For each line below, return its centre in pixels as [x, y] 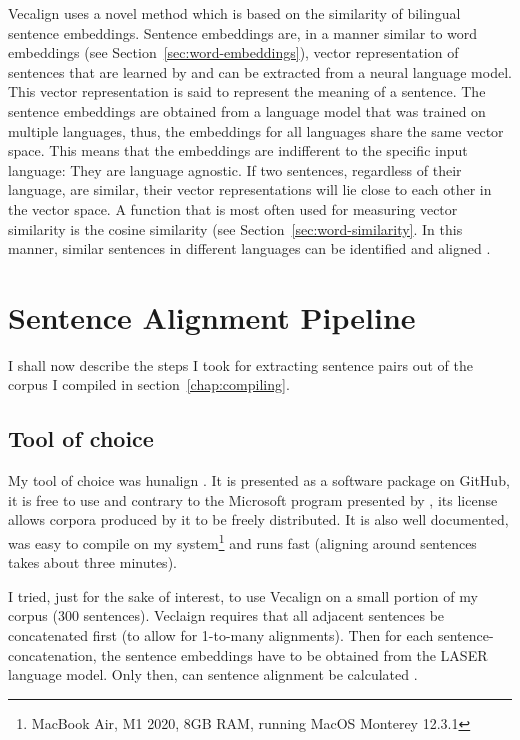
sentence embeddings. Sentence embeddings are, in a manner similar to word [243, 32]
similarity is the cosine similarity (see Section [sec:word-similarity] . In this [235, 228]
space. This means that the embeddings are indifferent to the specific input [238, 150]
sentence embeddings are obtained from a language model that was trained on [247, 110]
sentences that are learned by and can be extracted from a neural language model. [260, 71]
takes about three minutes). [92, 562]
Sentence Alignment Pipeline [212, 316]
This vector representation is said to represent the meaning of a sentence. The [247, 91]
